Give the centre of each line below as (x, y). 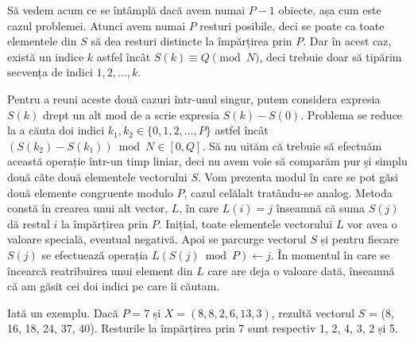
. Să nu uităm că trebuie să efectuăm (292, 145)
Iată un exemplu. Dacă (63, 312)
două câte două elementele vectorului (97, 176)
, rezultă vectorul (313, 312)
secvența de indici (50, 72)
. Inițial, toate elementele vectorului (246, 223)
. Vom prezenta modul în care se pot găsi (298, 176)
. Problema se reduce (352, 114)
